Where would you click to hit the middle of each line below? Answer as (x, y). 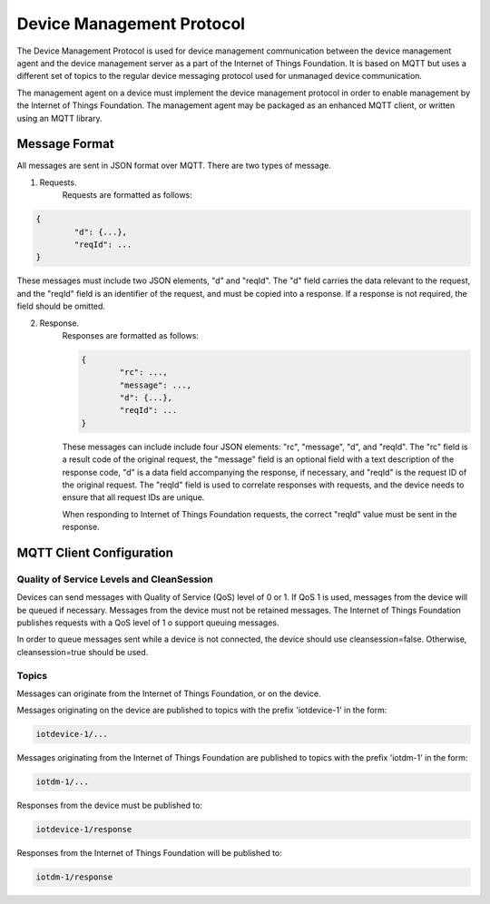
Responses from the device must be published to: (110, 806)
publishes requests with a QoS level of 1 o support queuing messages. (148, 623)
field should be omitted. (61, 306)
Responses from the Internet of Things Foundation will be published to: (150, 853)
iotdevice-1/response (84, 830)
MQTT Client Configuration (95, 552)
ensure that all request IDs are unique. (133, 497)
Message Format (65, 144)
